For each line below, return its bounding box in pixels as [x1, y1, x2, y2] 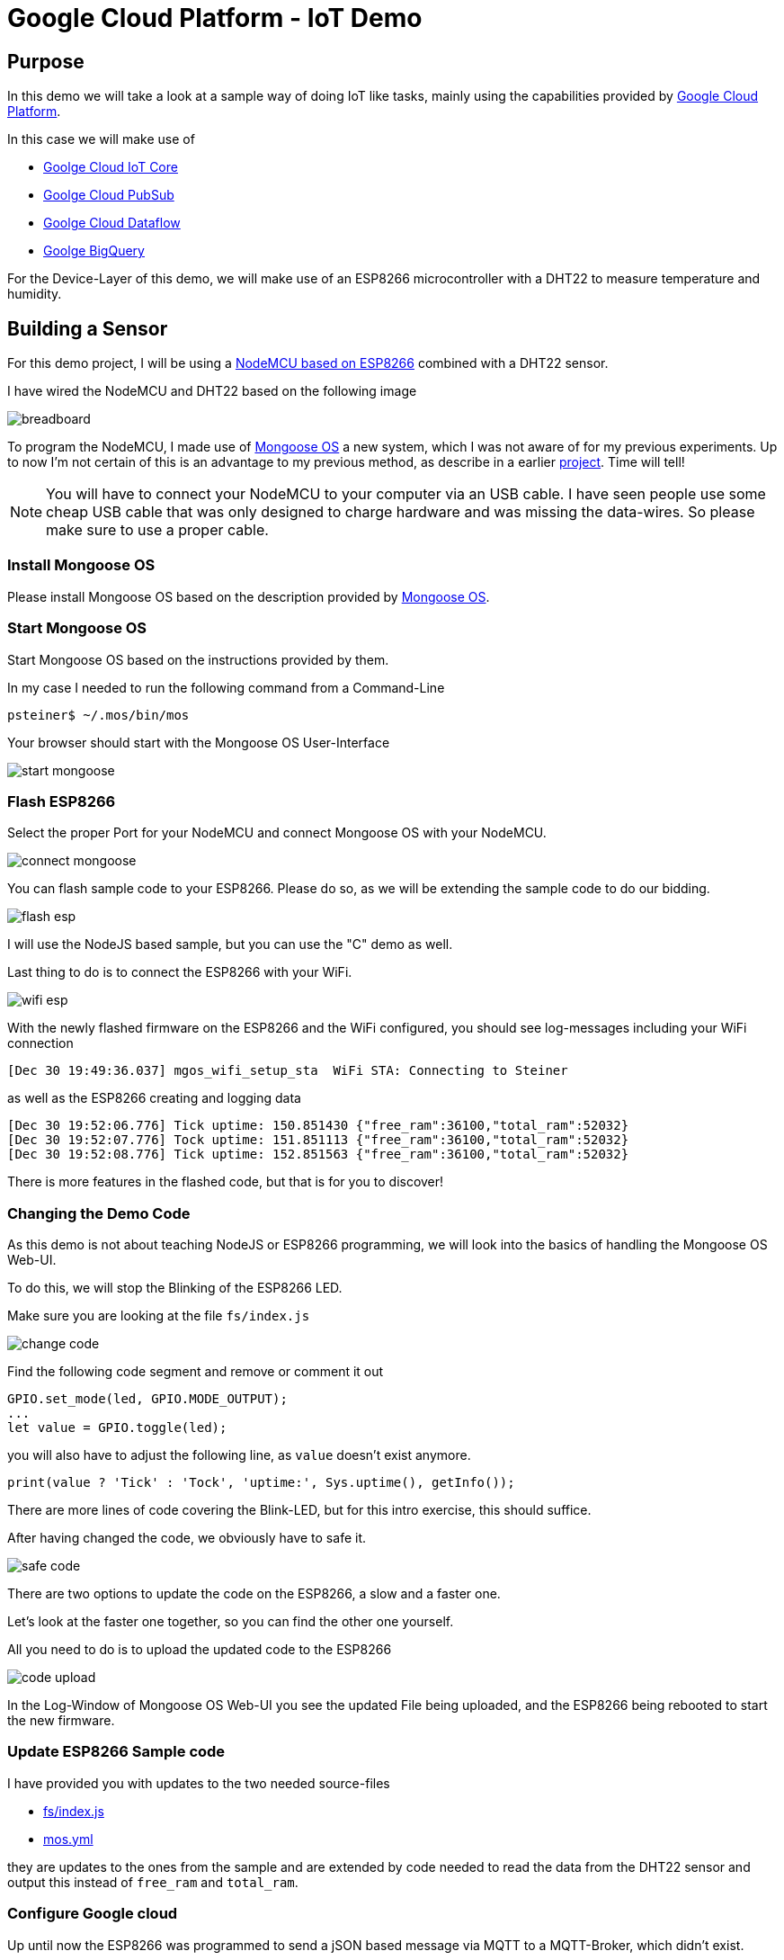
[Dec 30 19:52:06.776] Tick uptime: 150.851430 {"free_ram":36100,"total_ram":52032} [7, 1118, 629, 1133]
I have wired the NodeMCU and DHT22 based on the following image [7, 383, 417, 399]
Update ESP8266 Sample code [7, 1742, 226, 1761]
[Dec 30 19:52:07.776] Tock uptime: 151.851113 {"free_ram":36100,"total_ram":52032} [7, 1132, 629, 1148]
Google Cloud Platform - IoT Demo [7, 3, 423, 33]
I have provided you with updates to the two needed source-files [7, 1775, 390, 1791]
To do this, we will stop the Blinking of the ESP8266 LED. [7, 1280, 343, 1296]
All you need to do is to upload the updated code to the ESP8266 [7, 1642, 392, 1658]
